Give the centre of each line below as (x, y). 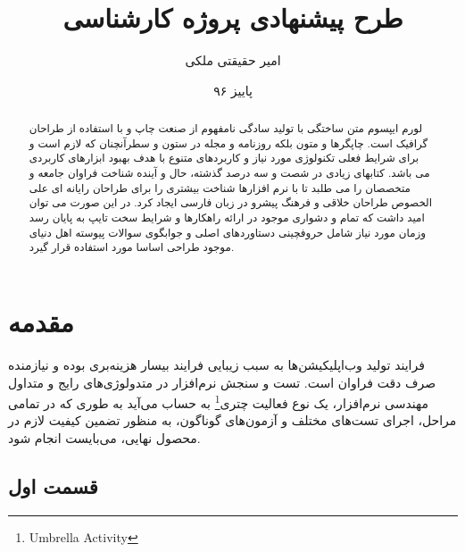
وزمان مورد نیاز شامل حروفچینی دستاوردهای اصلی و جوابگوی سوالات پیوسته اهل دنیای (228, 232)
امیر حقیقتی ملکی (233, 60)
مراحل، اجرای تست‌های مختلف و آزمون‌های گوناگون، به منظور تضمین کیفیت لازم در (232, 420)
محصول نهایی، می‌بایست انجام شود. (104, 437)
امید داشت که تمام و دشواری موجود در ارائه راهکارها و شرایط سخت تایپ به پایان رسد (227, 217)
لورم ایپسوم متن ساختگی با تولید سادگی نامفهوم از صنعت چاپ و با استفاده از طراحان (226, 128)
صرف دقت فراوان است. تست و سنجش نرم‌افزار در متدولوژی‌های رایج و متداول (222, 382)
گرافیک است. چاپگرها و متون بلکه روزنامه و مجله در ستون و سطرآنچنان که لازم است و (228, 142)
